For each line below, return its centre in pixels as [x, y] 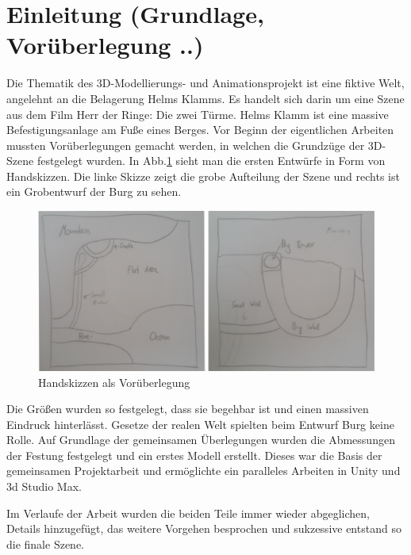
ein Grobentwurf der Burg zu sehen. [94, 191]
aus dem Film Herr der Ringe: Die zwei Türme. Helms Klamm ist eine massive [198, 114]
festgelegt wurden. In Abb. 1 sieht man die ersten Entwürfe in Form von [211, 161]
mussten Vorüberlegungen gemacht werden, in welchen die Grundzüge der [186, 145]
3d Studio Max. [44, 486]
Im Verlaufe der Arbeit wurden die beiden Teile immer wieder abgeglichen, [188, 513]
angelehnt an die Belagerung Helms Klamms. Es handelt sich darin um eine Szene [205, 98]
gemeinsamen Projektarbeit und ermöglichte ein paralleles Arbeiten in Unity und [204, 471]
